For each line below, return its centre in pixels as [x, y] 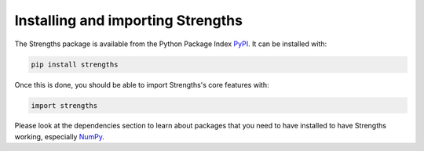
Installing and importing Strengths [129, 20]
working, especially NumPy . [60, 136]
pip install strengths [75, 64]
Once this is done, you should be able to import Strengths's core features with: [142, 84]
